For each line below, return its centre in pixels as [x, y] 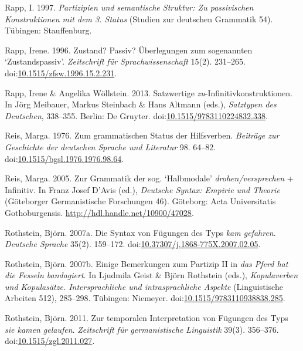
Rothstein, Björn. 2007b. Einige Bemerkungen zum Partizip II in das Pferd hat [147, 263]
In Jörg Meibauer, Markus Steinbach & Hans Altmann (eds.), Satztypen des [141, 104]
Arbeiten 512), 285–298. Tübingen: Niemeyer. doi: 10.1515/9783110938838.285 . [145, 298]
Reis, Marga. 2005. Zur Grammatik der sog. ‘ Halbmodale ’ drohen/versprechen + [149, 178]
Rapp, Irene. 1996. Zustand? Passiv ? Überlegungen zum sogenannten [129, 50]
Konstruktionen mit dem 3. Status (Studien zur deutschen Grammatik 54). [139, 18]
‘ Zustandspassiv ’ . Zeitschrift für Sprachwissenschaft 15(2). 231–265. [125, 61]
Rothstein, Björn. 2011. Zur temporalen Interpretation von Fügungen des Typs [147, 318]
